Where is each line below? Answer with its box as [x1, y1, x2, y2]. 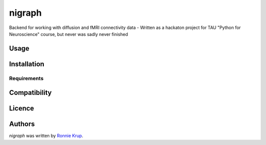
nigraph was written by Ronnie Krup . [9, 133, 83, 139]
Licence [9, 104, 34, 113]
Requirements [9, 75, 44, 82]
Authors [9, 120, 35, 128]
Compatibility [9, 88, 52, 97]
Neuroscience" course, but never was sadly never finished [9, 31, 128, 37]
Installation [9, 59, 44, 68]
